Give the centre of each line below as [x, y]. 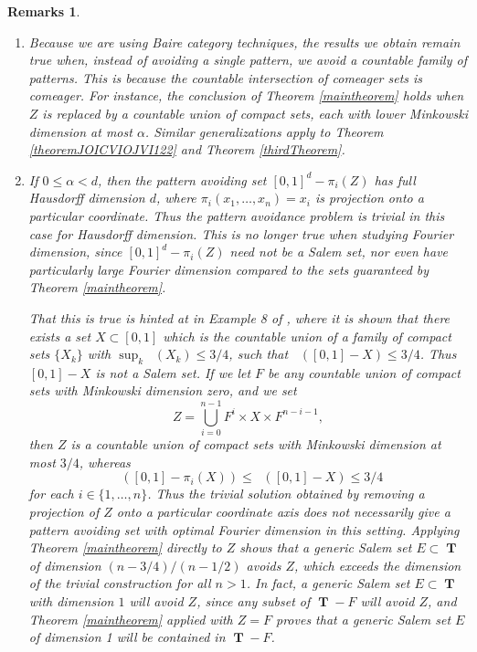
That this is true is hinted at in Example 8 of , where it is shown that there [239, 317]
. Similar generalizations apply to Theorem [264, 131]
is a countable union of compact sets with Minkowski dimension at [256, 444]
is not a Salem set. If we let [173, 372]
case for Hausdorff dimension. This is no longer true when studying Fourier [241, 233]
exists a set [60, 336]
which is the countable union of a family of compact [307, 336]
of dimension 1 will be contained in [127, 637]
